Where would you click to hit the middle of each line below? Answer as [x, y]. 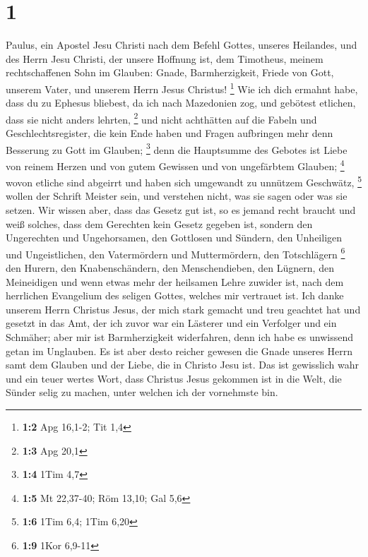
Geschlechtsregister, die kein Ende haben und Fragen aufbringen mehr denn [170, 133]
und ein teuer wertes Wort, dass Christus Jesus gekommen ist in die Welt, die [174, 378]
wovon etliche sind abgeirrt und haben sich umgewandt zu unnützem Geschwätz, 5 [184, 181]
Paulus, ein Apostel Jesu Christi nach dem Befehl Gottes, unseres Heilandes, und [182, 45]
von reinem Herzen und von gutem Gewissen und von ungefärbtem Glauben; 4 [175, 164]
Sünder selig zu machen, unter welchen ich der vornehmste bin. [142, 392]
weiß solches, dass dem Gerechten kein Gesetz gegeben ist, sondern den [159, 223]
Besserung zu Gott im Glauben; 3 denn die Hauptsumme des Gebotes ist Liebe [177, 148]
